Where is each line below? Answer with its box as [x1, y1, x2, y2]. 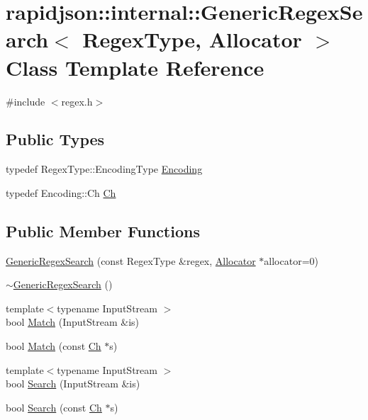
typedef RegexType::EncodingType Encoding [6, 161, 203, 176]
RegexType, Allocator [82, 25, 302, 54]
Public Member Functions [6, 220, 200, 242]
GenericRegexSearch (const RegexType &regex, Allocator [6, 253, 256, 268]
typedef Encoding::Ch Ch [6, 185, 116, 200]
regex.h [61, 93, 93, 108]
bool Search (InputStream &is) [6, 376, 140, 391]
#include [6, 93, 45, 108]
